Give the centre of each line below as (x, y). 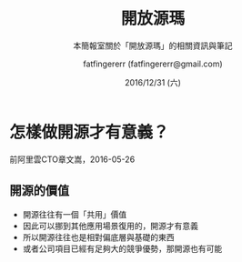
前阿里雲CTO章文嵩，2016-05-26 (72, 159)
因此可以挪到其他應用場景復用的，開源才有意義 (110, 226)
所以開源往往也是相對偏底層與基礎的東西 (98, 237)
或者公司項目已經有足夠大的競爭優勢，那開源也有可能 (122, 248)
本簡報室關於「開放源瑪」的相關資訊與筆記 (153, 45)
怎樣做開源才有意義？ (90, 132)
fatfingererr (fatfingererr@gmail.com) (153, 64)
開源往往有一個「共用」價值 (75, 214)
